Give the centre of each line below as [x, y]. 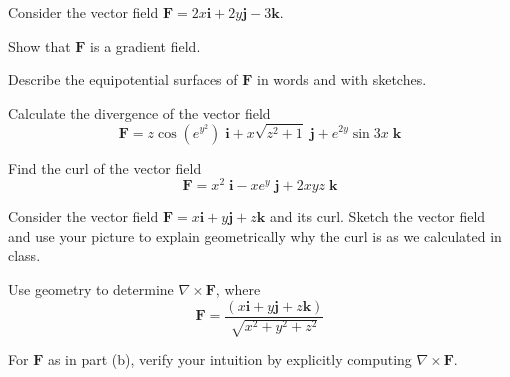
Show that [39, 45]
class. [24, 255]
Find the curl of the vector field [105, 167]
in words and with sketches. [342, 79]
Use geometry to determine [91, 289]
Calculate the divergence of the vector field [139, 112]
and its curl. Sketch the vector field [377, 216]
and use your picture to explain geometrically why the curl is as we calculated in [255, 235]
